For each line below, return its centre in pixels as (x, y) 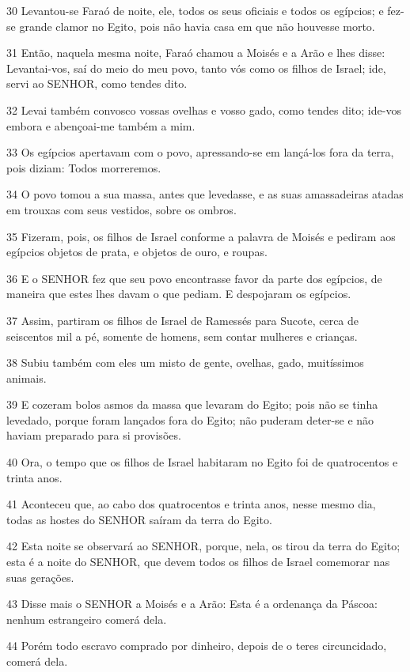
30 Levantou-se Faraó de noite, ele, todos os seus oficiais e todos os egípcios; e (195, 10)
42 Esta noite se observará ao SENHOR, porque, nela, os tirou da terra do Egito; (203, 546)
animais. (27, 378)
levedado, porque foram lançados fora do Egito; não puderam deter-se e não (190, 419)
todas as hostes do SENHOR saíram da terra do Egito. (139, 519)
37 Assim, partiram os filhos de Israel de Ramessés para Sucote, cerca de (183, 320)
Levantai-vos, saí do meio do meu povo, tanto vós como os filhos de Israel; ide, (196, 68)
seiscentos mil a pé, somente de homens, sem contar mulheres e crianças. (182, 336)
